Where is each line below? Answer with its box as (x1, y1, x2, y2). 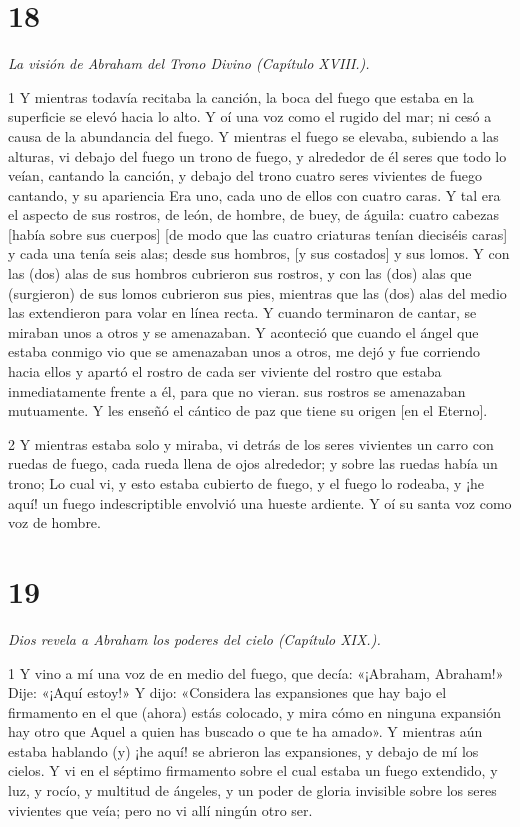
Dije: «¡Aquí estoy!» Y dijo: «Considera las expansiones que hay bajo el (8, 682, 447, 703)
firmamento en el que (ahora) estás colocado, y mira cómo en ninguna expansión (8, 701, 502, 722)
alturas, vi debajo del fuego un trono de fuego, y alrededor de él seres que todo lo (8, 145, 507, 166)
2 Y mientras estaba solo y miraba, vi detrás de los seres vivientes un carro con (8, 433, 494, 454)
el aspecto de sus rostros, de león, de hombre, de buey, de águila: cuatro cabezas (8, 204, 499, 225)
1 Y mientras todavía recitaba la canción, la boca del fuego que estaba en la (8, 86, 474, 107)
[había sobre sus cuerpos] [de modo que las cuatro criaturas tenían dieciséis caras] (8, 223, 508, 244)
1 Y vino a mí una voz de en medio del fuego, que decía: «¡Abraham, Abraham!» (8, 662, 504, 683)
